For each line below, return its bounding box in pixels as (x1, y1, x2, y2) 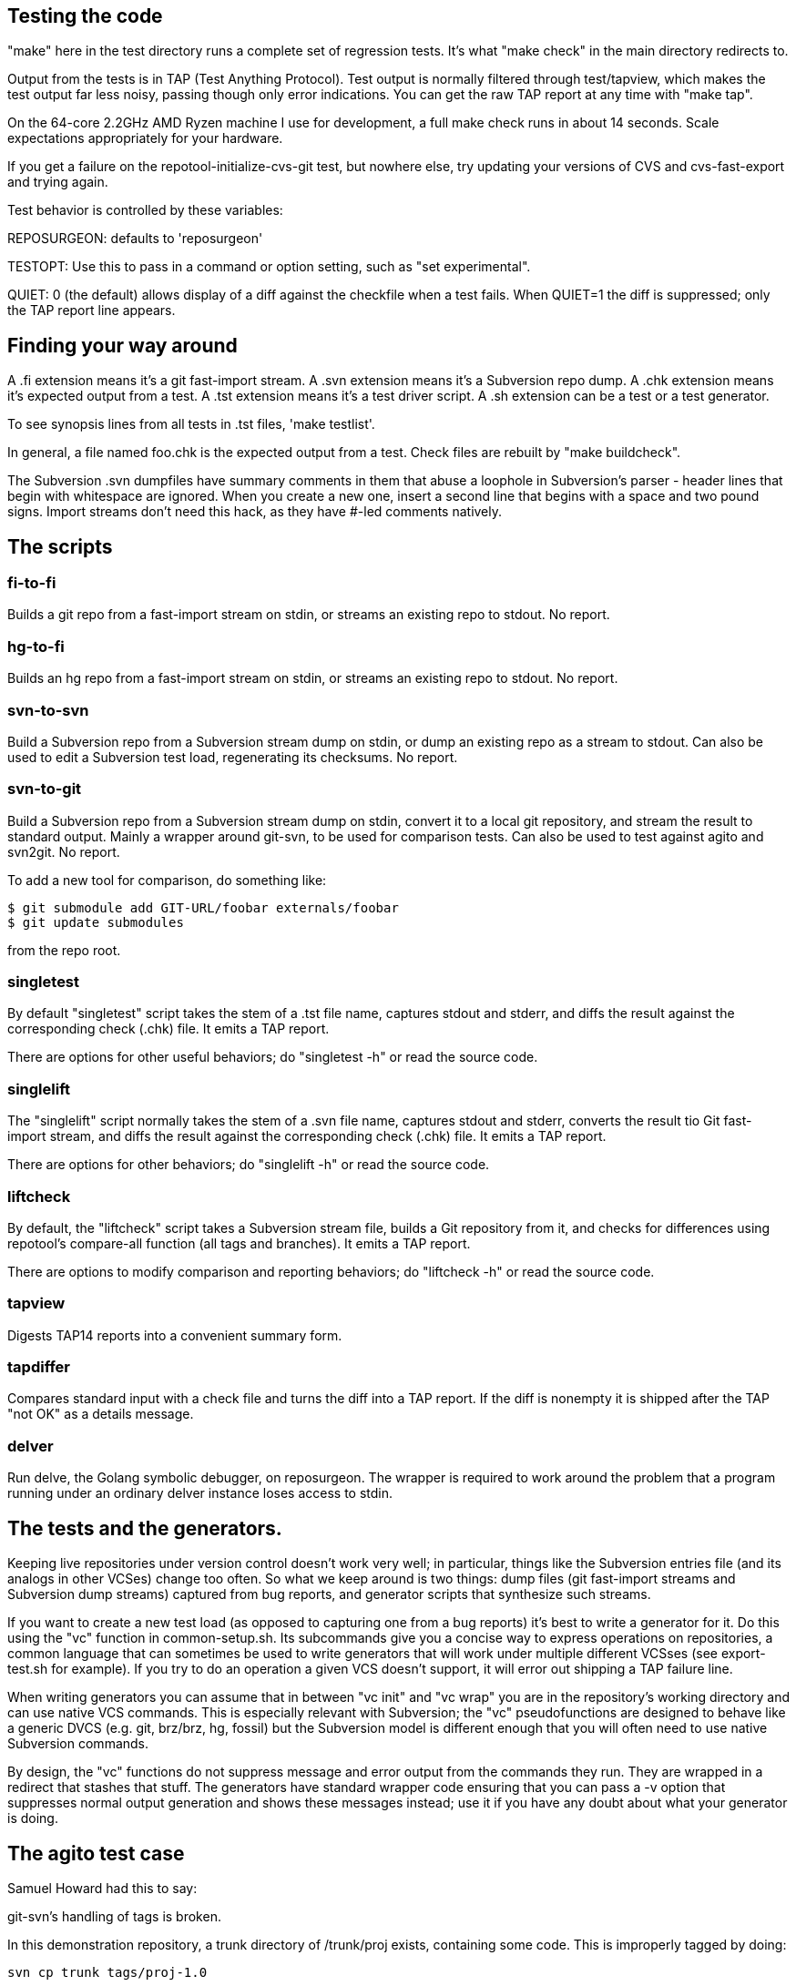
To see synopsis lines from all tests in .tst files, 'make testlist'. (7, 416, 375, 433)
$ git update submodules (7, 914, 184, 930)
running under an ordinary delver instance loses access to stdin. (7, 1485, 393, 1502)
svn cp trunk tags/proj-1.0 (7, 1964, 208, 1980)
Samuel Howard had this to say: (7, 1879, 198, 1896)
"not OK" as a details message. (7, 1406, 194, 1422)
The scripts (7, 535, 113, 558)
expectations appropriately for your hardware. (7, 130, 283, 147)
